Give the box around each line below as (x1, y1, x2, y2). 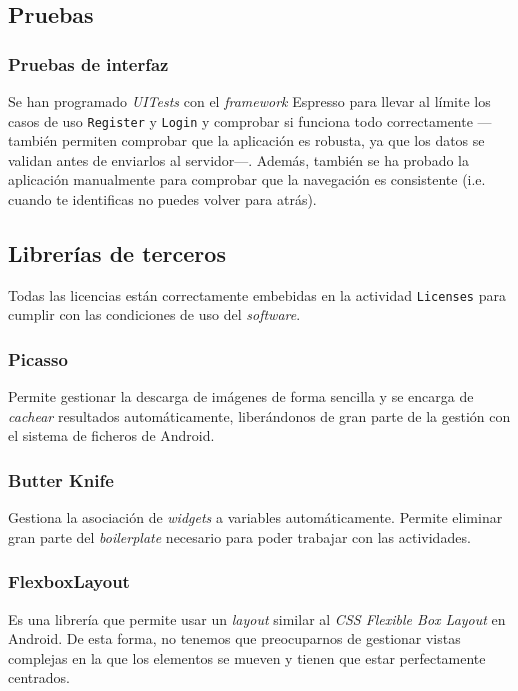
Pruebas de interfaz (8, 51, 169, 76)
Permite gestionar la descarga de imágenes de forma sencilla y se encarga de (8, 386, 474, 407)
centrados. (8, 667, 70, 688)
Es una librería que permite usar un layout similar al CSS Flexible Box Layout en (8, 608, 506, 629)
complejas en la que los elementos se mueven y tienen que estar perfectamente (8, 647, 486, 668)
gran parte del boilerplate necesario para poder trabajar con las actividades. (8, 526, 471, 547)
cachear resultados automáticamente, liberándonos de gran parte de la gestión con (8, 405, 511, 426)
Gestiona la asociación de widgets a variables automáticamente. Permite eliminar (8, 507, 503, 528)
